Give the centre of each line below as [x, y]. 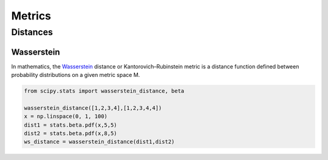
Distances [32, 32]
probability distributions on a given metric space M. [76, 75]
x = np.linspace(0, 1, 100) [66, 116]
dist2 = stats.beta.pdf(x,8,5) [71, 134]
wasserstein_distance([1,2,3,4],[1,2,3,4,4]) [93, 108]
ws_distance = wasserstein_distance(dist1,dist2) [99, 142]
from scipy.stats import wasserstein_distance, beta [104, 91]
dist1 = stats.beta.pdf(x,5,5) [71, 125]
